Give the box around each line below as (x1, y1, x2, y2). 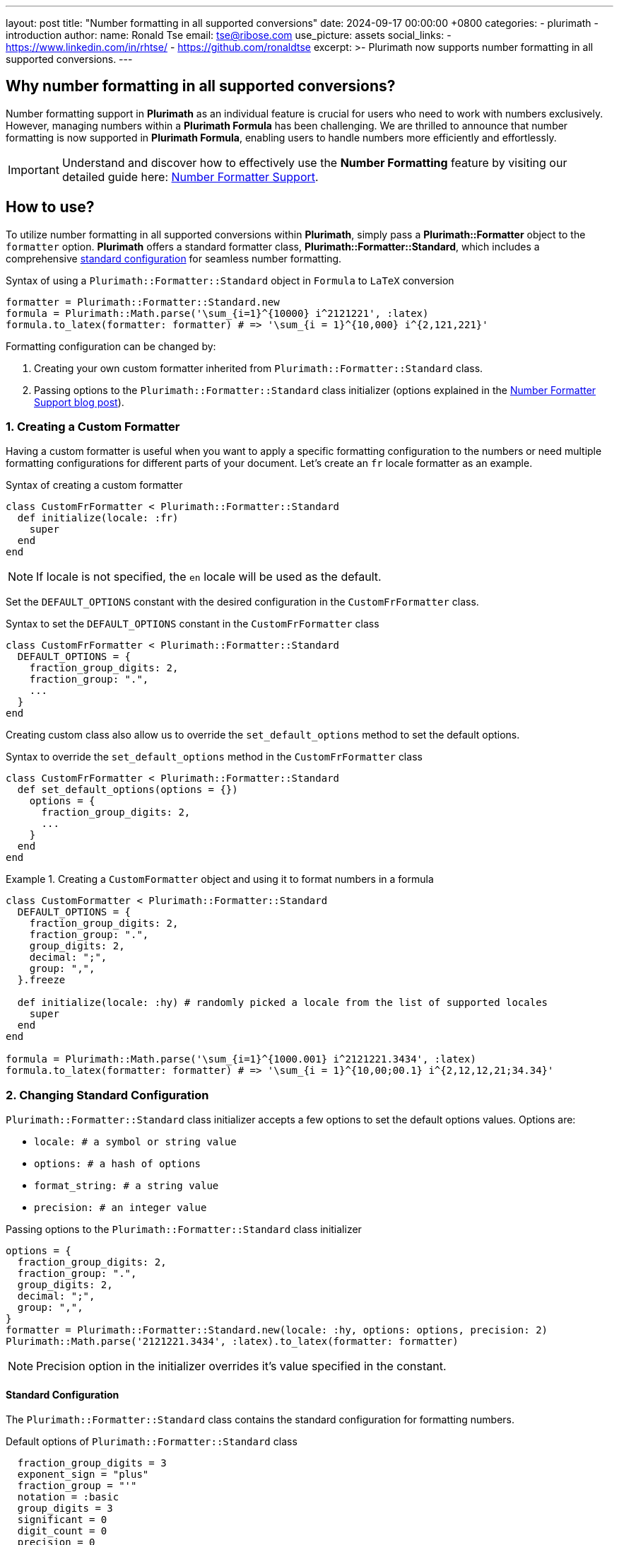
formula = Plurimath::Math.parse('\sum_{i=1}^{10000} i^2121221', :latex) (6, 307, 429, 319)
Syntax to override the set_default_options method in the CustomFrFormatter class (6, 751, 423, 763)
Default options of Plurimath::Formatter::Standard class (6, 1435, 297, 1448)
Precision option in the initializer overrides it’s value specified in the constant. (36, 1359, 447, 1374)
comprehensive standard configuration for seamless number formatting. (6, 252, 342, 265)
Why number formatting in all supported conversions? (6, 77, 396, 96)
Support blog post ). (34, 395, 124, 408)
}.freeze (17, 974, 66, 986)
